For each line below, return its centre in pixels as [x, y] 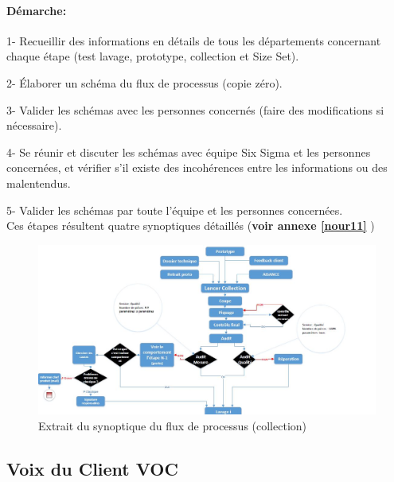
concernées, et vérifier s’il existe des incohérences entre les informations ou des [197, 167]
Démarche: [37, 10]
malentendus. [39, 183]
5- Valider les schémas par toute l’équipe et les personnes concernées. [175, 210]
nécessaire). [34, 125]
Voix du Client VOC [92, 468]
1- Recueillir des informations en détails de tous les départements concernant [194, 40]
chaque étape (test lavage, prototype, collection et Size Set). [153, 56]
